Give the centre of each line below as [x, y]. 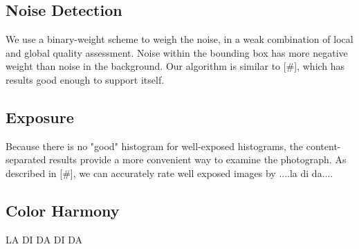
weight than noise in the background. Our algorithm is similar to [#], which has [175, 66]
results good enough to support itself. [85, 79]
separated [26, 159]
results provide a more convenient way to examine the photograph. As [198, 159]
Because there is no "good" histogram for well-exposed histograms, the [155, 146]
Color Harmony [63, 210]
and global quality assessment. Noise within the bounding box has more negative [177, 52]
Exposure [40, 117]
